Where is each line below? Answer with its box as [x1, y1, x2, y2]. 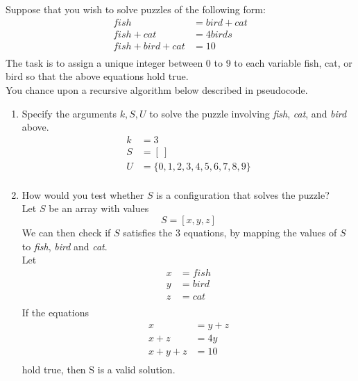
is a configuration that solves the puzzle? [156, 187, 330, 202]
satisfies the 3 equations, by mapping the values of [123, 225, 337, 239]
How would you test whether [22, 187, 144, 202]
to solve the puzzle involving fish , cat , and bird [149, 106, 347, 120]
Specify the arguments [22, 106, 117, 120]
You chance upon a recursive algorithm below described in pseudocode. [6, 82, 308, 97]
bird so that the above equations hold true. [6, 69, 189, 83]
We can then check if [22, 225, 111, 239]
